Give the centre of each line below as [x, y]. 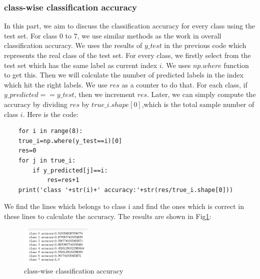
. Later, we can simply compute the [201, 94]
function [236, 65]
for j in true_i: [47, 160]
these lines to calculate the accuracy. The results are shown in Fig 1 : [108, 216]
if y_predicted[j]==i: [70, 170]
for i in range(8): [50, 131]
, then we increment [104, 94]
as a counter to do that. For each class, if [184, 84]
